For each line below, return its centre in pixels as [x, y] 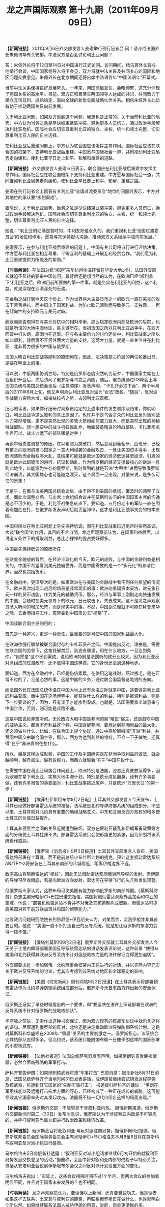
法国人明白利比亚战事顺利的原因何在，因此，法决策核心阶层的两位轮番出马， [82, 357]
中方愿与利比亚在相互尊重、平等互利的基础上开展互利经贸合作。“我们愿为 [79, 254]
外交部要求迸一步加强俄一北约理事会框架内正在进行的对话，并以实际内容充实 [82, 965]
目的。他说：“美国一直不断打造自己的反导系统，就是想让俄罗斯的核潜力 [81, 926]
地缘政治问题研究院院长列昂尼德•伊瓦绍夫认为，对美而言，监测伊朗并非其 [79, 919]
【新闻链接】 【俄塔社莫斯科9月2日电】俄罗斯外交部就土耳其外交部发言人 [79, 942]
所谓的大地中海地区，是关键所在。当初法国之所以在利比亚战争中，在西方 [87, 328]
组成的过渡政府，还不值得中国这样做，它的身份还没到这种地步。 [78, 663]
